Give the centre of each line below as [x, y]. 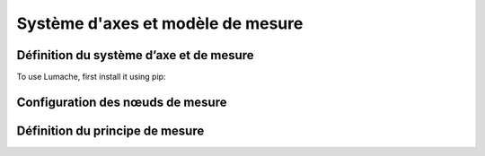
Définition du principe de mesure [110, 130]
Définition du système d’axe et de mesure [136, 55]
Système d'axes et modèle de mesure [160, 23]
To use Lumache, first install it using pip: [91, 77]
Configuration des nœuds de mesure [122, 102]
